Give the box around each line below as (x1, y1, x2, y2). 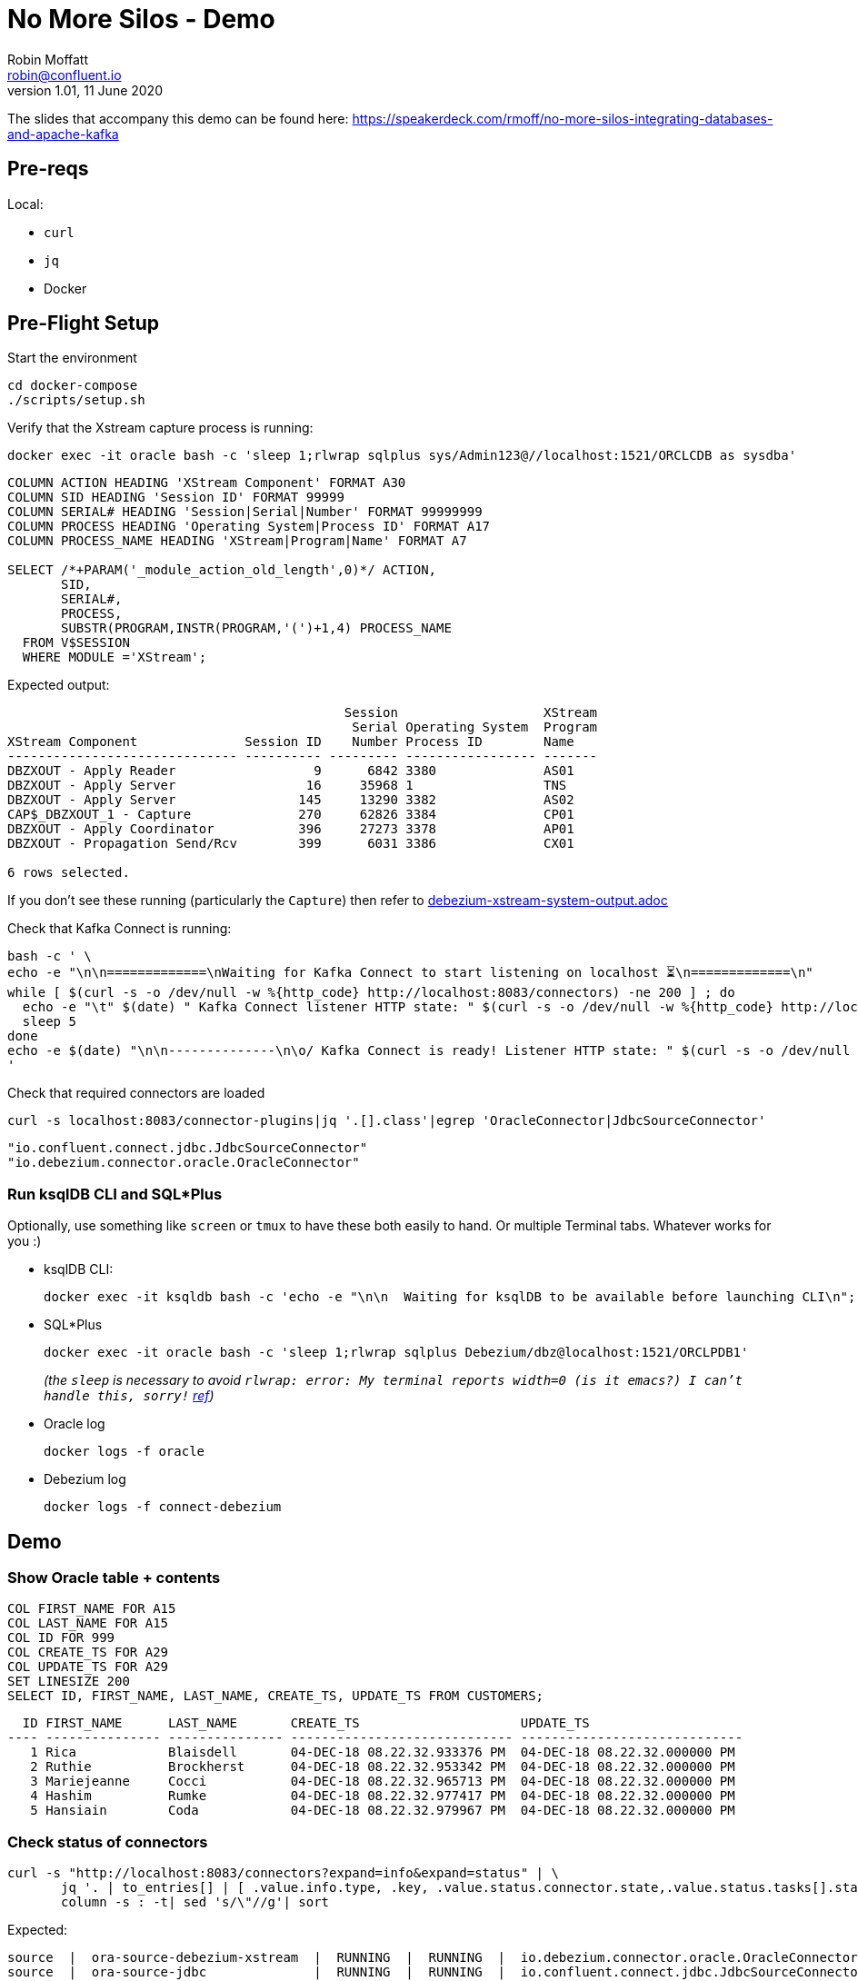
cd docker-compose (7, 378, 138, 393)
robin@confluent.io (7, 66, 122, 83)
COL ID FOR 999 (7, 1630, 115, 1646)
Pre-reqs (7, 157, 89, 181)
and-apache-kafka (7, 125, 119, 142)
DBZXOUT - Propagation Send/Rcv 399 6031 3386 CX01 (7, 836, 574, 851)
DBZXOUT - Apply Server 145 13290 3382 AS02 (7, 792, 574, 808)
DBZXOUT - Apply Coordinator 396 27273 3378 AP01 (7, 821, 574, 837)
